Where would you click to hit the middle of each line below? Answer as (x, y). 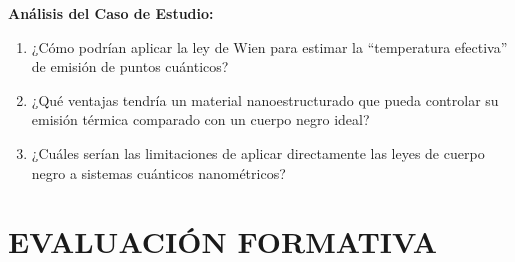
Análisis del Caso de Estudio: (111, 13)
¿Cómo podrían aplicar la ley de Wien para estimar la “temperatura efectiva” (269, 46)
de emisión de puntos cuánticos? (130, 66)
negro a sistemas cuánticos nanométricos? (158, 172)
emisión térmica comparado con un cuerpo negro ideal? (200, 119)
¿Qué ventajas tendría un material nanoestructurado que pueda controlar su (265, 99)
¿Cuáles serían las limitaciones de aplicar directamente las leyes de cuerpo (258, 152)
